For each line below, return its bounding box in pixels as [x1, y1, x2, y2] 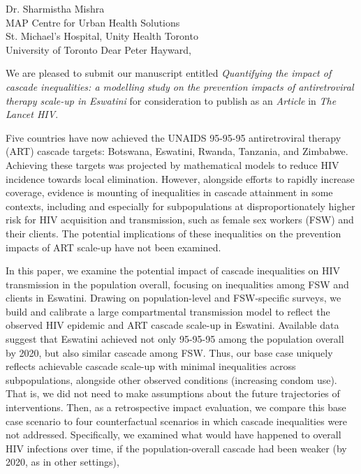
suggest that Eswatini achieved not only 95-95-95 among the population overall [6, 332, 344, 346]
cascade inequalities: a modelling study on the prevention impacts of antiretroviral [6, 79, 354, 94]
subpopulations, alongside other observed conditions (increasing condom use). [6, 372, 337, 387]
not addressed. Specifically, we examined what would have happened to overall [6, 427, 341, 442]
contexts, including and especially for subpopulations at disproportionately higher [6, 198, 355, 213]
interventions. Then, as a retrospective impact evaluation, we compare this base [6, 400, 346, 415]
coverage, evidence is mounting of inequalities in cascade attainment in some [6, 185, 333, 200]
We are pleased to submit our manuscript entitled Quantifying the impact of [6, 66, 332, 80]
